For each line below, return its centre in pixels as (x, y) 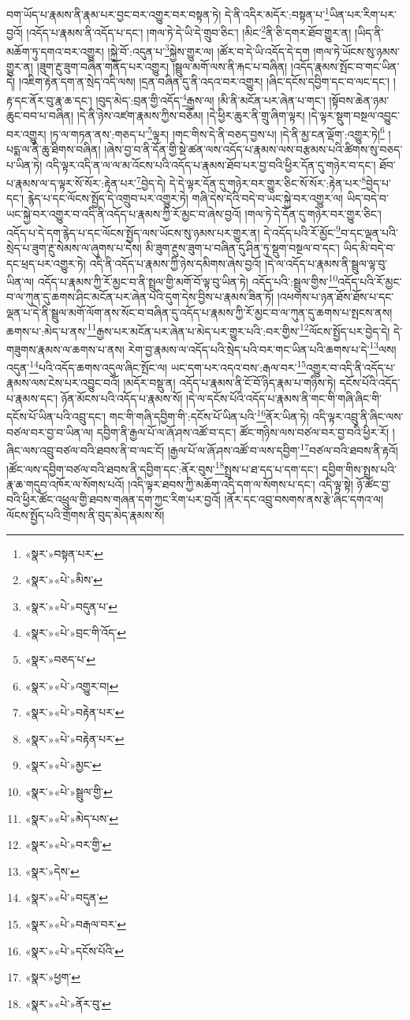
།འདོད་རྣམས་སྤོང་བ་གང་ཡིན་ (345, 66)
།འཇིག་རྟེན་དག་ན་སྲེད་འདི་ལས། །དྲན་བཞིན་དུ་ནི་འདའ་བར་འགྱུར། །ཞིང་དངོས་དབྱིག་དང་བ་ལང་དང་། (204, 82)
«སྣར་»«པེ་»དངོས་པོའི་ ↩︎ (75, 950)
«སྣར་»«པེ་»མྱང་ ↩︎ (63, 765)
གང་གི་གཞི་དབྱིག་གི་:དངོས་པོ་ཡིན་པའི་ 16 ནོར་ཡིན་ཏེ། (209, 415)
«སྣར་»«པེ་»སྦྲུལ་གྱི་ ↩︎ (69, 791)
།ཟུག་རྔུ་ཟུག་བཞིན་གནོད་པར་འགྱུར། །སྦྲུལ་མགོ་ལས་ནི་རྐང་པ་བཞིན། (162, 66)
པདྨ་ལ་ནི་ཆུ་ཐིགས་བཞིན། (54, 149)
